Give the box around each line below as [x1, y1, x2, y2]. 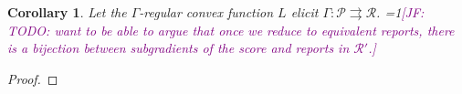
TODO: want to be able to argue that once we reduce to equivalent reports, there [7, 20, 455, 39]
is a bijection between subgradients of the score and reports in [7, 38, 350, 57]
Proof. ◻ [7, 68, 58, 88]
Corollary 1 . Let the [7, 3, 127, 21]
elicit [290, 3, 319, 21]
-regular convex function [139, 3, 274, 21]
